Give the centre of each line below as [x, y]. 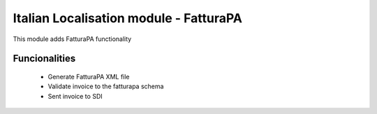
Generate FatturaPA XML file [89, 76]
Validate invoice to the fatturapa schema [106, 86]
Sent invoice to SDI [75, 96]
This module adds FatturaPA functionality [72, 39]
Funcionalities [44, 59]
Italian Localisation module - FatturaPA [127, 18]
